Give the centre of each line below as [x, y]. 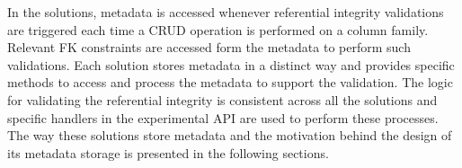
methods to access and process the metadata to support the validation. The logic [230, 82]
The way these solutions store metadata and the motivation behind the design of [230, 135]
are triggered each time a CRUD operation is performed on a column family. [218, 29]
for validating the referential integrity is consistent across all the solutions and [222, 99]
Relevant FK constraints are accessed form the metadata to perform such [209, 47]
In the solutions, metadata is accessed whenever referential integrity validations [226, 12]
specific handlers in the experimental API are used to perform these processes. [223, 117]
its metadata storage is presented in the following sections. [168, 152]
